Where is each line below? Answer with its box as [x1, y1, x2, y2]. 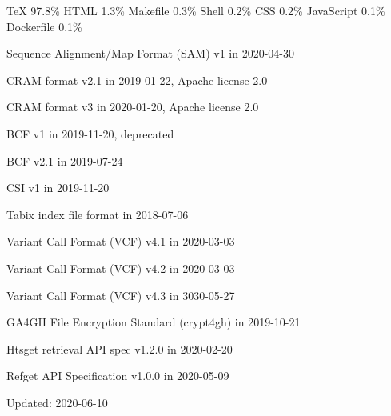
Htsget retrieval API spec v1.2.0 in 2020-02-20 [6, 340, 233, 357]
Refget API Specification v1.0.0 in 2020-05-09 [6, 367, 229, 384]
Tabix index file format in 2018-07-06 [6, 206, 189, 222]
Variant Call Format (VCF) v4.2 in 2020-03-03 [6, 259, 235, 276]
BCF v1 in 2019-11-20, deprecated [6, 125, 174, 142]
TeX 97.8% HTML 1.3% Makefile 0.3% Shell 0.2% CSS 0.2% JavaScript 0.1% [6, 2, 385, 18]
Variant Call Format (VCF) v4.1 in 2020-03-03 [6, 233, 235, 250]
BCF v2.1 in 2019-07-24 [6, 152, 123, 169]
